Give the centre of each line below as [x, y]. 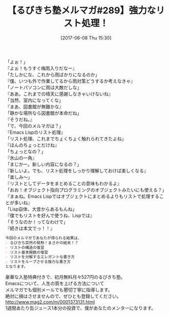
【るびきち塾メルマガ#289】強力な [81, 10]
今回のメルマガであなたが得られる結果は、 [44, 238]
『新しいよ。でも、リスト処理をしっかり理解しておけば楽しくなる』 [77, 171]
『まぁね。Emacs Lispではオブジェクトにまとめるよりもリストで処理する [82, 196]
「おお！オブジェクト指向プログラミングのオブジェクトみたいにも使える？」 [86, 189]
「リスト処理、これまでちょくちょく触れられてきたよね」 [66, 138]
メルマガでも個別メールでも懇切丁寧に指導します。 [59, 290]
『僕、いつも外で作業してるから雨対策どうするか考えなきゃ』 [70, 81]
